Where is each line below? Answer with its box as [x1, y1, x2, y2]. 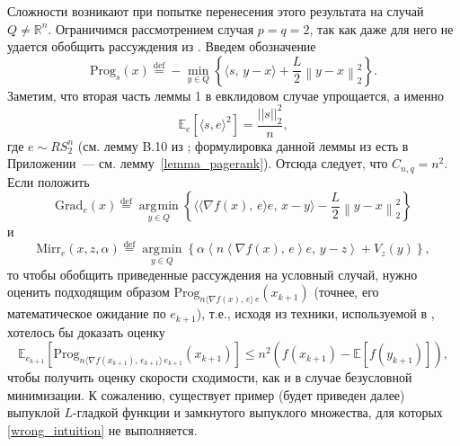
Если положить [7, 172, 90, 191]
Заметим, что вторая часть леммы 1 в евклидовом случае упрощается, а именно [7, 85, 444, 104]
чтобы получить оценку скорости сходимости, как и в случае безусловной [7, 368, 412, 387]
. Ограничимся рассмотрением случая [48, 19, 254, 38]
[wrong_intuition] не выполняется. [7, 420, 198, 439]
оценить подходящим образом [7, 282, 170, 301]
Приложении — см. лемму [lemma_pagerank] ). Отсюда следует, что [7, 154, 388, 173]
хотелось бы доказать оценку [7, 322, 165, 341]
